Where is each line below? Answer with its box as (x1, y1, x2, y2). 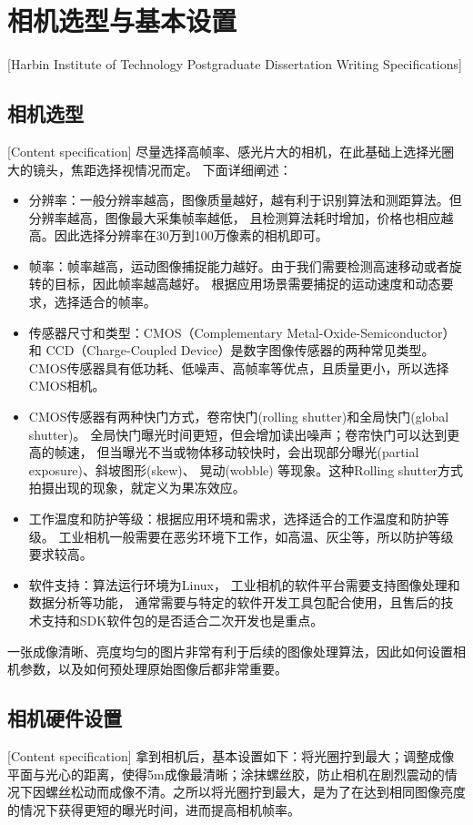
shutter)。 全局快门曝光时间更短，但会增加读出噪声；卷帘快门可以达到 (28, 424, 448, 443)
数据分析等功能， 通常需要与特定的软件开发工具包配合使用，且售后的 (28, 593, 441, 612)
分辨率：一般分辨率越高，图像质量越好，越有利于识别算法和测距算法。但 (28, 190, 462, 209)
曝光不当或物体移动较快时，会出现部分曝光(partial (122, 443, 419, 462)
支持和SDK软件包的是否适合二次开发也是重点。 (41, 610, 324, 629)
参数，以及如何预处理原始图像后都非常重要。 (19, 659, 287, 678)
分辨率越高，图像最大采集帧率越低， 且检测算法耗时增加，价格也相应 (28, 208, 441, 227)
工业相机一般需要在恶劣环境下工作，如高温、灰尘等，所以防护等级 (58, 526, 454, 545)
